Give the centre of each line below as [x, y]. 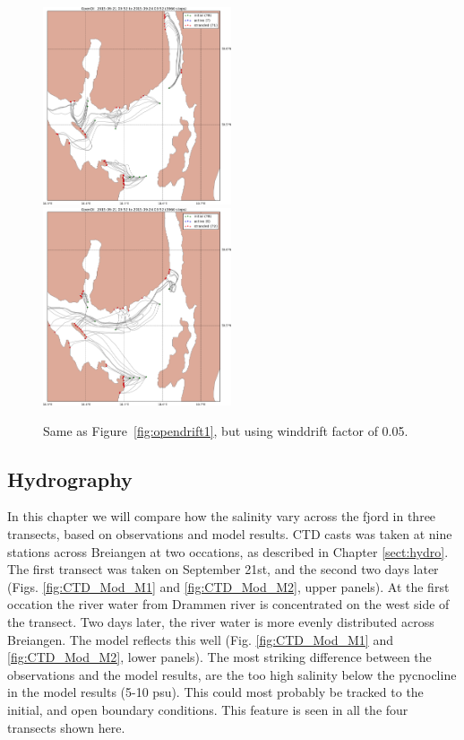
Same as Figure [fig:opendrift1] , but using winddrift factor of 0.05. [226, 430]
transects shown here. [66, 727]
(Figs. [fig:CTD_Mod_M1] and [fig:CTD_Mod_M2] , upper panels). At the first [228, 586]
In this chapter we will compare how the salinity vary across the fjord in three [222, 516]
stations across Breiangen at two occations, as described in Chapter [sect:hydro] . [228, 551]
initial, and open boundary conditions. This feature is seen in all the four [208, 709]
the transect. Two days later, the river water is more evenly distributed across [221, 622]
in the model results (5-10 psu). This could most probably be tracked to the [215, 692]
